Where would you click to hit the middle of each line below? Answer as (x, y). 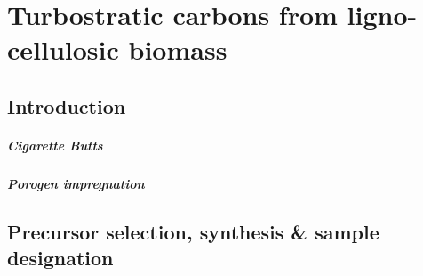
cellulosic (63, 49)
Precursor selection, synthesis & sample (193, 231)
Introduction (67, 106)
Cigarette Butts (55, 145)
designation (60, 258)
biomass (178, 49)
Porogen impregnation (76, 183)
